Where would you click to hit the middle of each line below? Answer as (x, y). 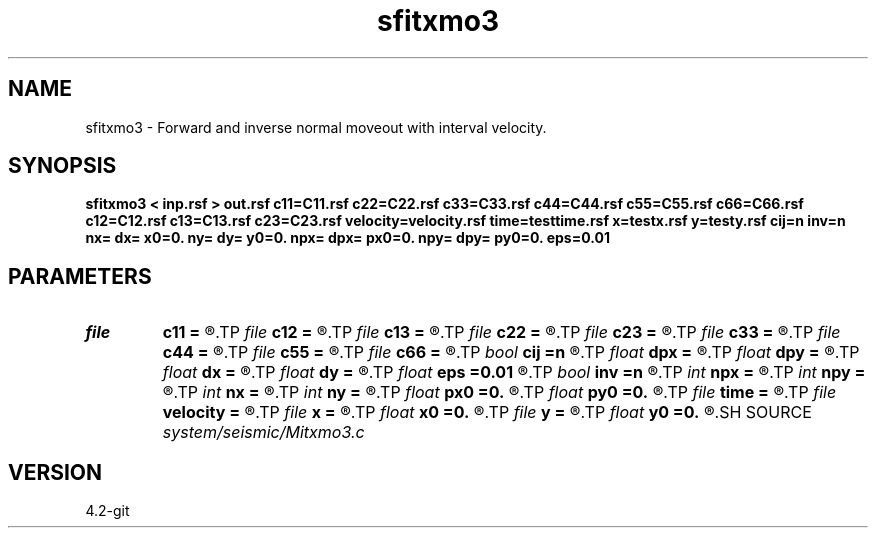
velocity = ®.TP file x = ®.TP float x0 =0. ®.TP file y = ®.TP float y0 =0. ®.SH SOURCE (487, 412)
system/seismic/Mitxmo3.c (263, 432)
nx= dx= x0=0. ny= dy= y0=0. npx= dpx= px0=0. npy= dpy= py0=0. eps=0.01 (347, 238)
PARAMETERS (80, 276)
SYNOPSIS (62, 166)
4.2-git (107, 511)
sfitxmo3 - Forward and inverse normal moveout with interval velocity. (316, 127)
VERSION (55, 472)
